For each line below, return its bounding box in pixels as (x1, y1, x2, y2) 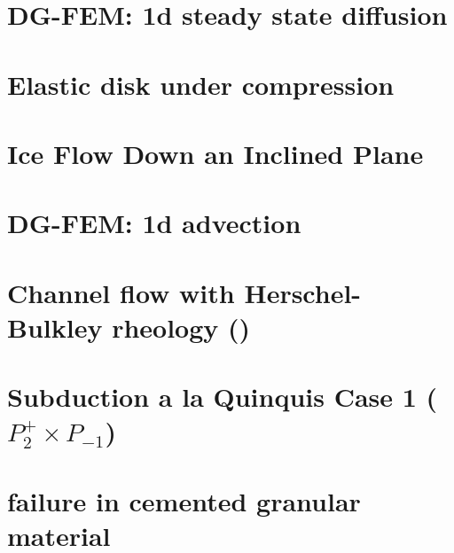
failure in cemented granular (7, 482, 361, 518)
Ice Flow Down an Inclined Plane (7, 135, 424, 171)
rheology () (112, 308, 251, 345)
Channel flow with (7, 274, 235, 310)
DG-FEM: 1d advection (7, 205, 301, 241)
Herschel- (244, 274, 362, 310)
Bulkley (7, 308, 103, 345)
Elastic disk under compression (7, 66, 395, 102)
